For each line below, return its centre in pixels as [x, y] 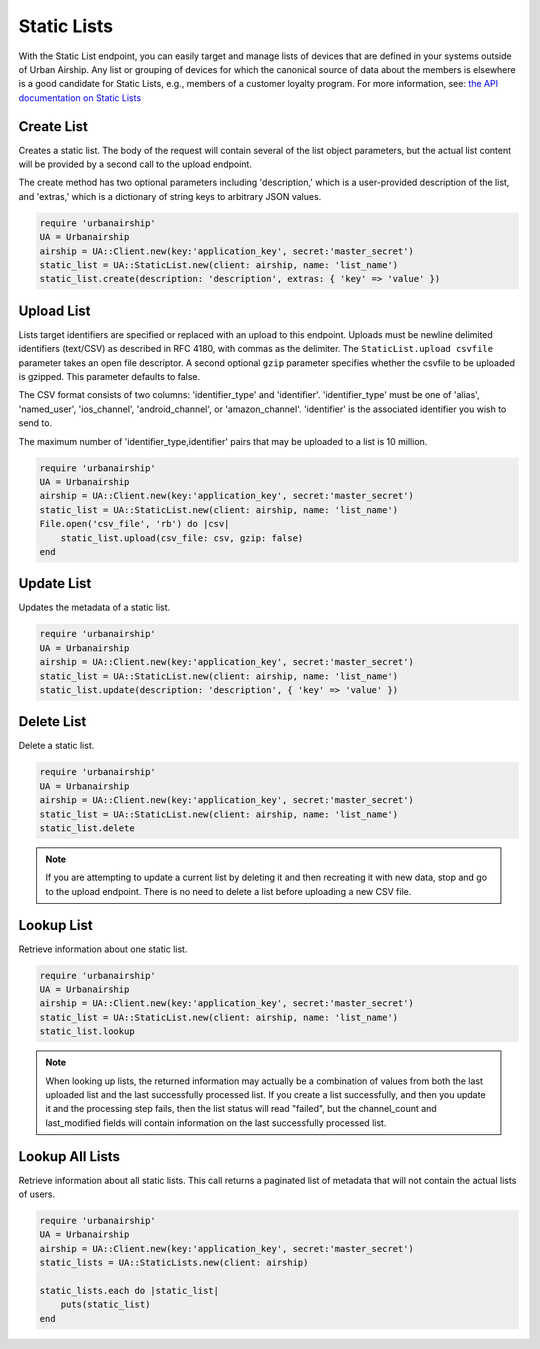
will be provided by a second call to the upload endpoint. [135, 164]
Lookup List [56, 925]
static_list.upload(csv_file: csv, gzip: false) [182, 538]
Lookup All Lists [69, 1156]
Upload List [54, 310]
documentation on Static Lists [80, 97]
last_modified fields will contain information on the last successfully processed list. [216, 1122]
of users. [37, 1194]
